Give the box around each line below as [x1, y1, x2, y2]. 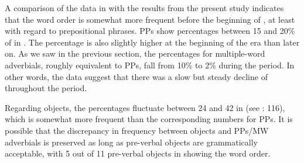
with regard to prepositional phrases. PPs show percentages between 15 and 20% [5, 25, 295, 37]
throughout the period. [5, 82, 87, 94]
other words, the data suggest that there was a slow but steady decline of [5, 70, 268, 82]
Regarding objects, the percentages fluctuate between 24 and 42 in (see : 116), [5, 101, 285, 113]
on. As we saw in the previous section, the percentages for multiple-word [5, 47, 265, 60]
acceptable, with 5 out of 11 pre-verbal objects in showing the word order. [5, 147, 271, 159]
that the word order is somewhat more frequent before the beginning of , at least [5, 13, 295, 25]
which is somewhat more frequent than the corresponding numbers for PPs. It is [5, 113, 293, 125]
